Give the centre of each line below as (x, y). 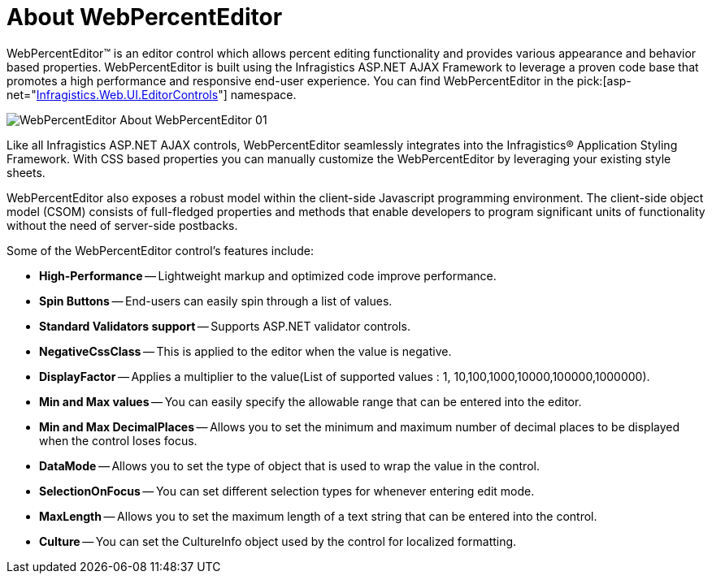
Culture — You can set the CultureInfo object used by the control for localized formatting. (278, 541)
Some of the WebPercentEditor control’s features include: (160, 250)
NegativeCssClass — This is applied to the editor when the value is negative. (245, 351)
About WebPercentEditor (145, 17)
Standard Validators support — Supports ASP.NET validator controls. (225, 326)
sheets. (26, 172)
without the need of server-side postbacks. (122, 225)
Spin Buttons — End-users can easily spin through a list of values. (216, 301)
